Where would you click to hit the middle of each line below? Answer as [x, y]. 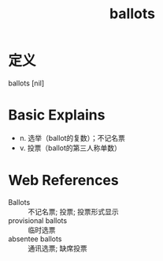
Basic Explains [57, 115]
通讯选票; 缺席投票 [58, 248]
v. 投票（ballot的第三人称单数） [70, 148]
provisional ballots [38, 220]
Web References [64, 181]
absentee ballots [35, 239]
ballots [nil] [26, 83]
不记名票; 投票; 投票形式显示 [74, 211]
